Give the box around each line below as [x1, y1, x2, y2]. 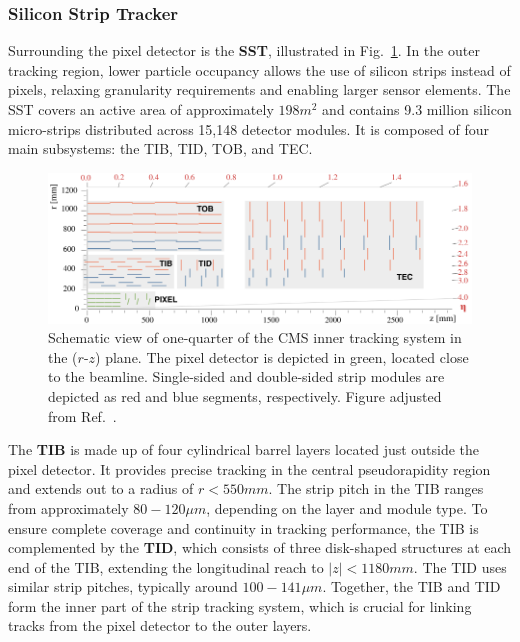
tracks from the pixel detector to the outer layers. [8, 615, 312, 636]
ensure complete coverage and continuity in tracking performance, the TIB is [8, 517, 479, 538]
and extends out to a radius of [8, 478, 194, 499]
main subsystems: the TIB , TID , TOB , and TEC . [8, 138, 313, 159]
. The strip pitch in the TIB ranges [268, 478, 484, 499]
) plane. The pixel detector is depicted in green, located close [95, 346, 469, 367]
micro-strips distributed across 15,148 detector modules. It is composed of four [8, 118, 490, 139]
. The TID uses [413, 556, 507, 577]
